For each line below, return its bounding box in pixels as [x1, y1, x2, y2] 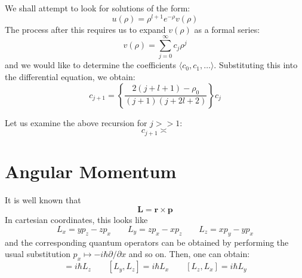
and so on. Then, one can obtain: [128, 248, 250, 260]
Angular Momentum [5, 158, 177, 183]
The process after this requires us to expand [5, 23, 166, 35]
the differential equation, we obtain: [5, 70, 135, 83]
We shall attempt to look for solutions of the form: [5, 2, 190, 14]
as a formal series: [194, 23, 260, 35]
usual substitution [5, 248, 70, 260]
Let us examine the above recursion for [5, 116, 147, 129]
